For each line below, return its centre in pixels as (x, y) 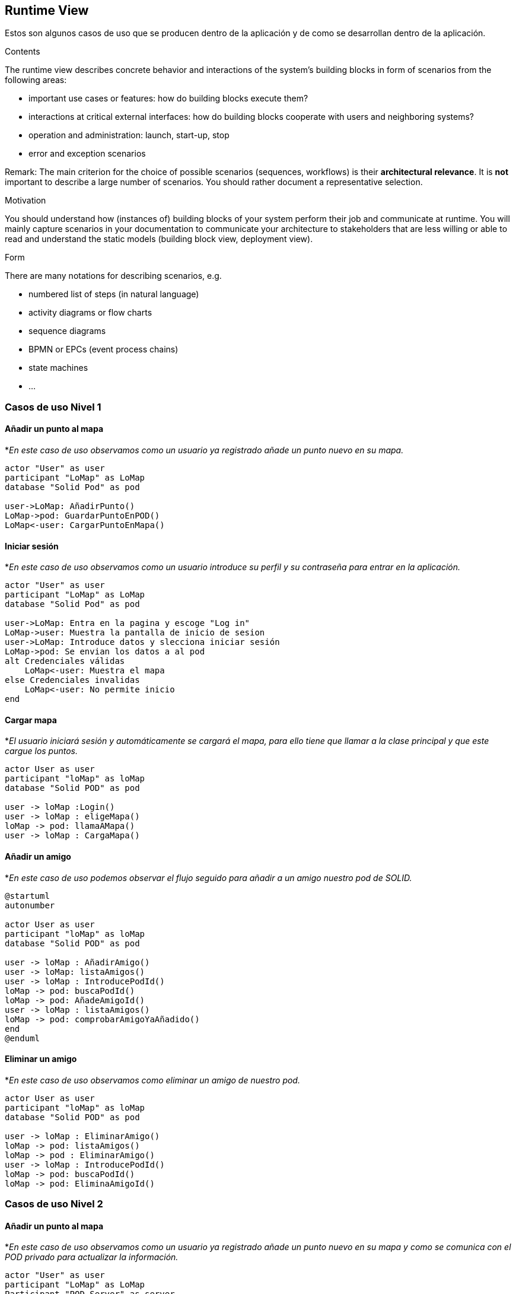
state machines (58, 368)
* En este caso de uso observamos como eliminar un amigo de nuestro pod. (152, 1080)
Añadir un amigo (38, 857)
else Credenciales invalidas (72, 680)
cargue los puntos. (42, 751)
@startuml (27, 896)
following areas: (36, 80)
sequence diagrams (67, 331)
